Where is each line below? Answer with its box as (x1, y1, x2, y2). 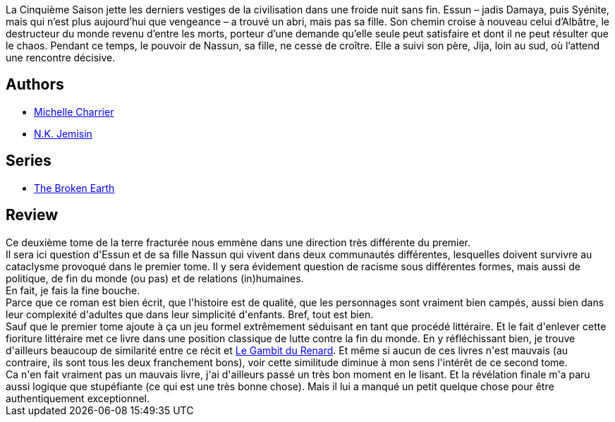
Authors (6, 76, 64, 94)
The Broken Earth (34, 181, 115, 194)
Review (6, 206, 59, 224)
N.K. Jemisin (34, 127, 92, 140)
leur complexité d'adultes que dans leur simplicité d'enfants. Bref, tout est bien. (6, 308, 374, 320)
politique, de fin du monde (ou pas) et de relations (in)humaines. (6, 272, 304, 284)
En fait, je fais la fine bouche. (6, 284, 140, 296)
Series (6, 152, 51, 170)
